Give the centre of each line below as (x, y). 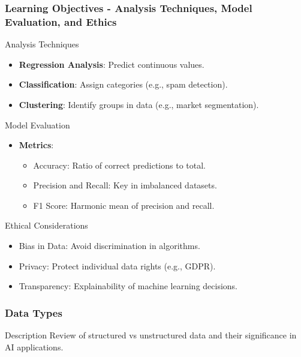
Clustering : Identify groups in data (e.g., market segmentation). (139, 104)
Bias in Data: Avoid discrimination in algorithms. (109, 246)
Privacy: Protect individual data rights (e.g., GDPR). (117, 265)
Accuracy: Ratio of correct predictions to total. (120, 165)
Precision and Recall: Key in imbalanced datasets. (125, 185)
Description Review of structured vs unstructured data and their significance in (151, 335)
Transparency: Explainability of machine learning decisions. (128, 286)
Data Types (34, 312)
